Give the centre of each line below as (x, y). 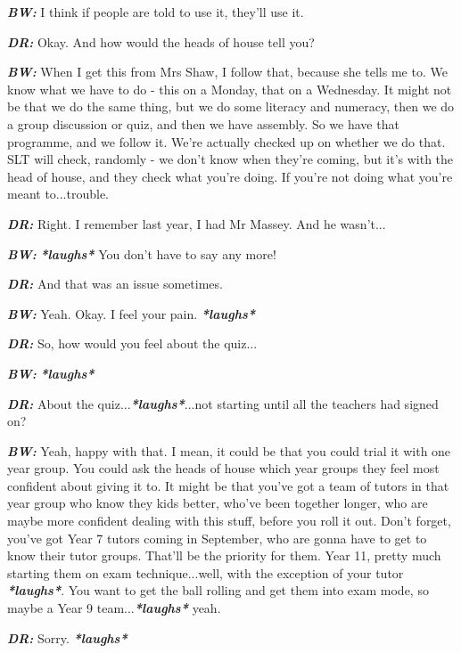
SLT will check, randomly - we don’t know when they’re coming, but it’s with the (230, 159)
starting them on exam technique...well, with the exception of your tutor (206, 572)
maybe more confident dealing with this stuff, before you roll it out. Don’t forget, (229, 521)
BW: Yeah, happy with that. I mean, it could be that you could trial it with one (229, 450)
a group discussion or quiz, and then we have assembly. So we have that (203, 123)
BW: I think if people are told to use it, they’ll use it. (156, 12)
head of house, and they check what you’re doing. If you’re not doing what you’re (230, 176)
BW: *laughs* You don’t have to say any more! (142, 253)
